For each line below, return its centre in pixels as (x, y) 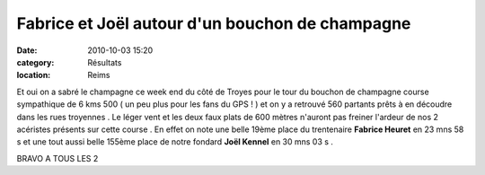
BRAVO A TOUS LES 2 (57, 158)
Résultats (105, 62)
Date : (27, 50)
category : (35, 62)
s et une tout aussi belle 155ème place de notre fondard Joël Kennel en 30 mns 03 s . (175, 142)
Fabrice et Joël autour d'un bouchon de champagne (214, 23)
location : (34, 75)
